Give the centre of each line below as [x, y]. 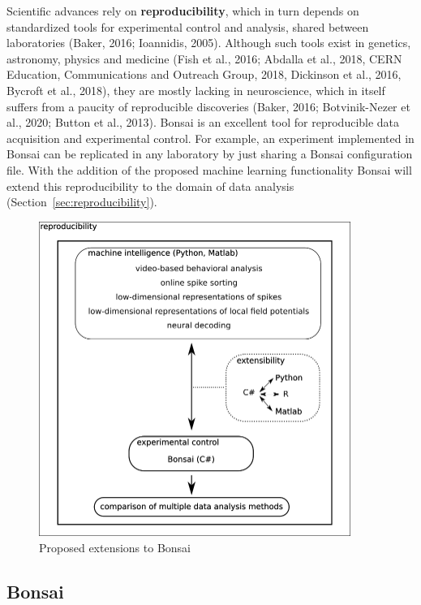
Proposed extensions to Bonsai [115, 547]
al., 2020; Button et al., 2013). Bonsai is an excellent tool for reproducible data [203, 122]
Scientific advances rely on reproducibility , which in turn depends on [183, 11]
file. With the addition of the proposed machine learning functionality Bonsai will [209, 169]
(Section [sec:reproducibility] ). [82, 202]
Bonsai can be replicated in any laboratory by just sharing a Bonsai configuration [210, 154]
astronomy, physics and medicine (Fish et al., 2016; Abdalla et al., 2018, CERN [204, 58]
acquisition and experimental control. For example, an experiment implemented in [210, 138]
